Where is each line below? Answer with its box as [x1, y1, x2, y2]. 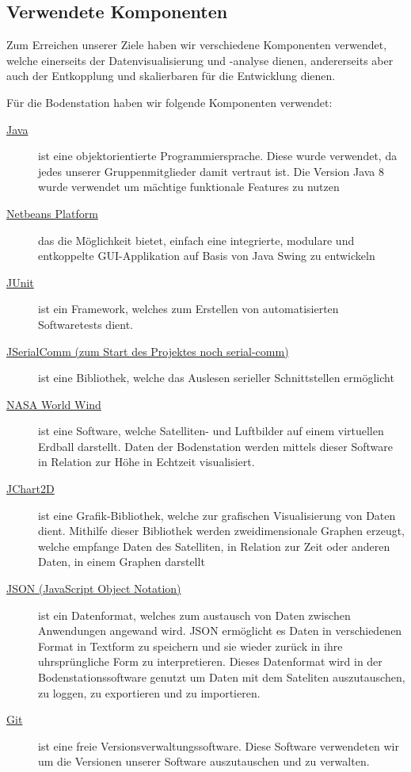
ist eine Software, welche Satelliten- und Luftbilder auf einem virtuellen [38, 422, 384, 439]
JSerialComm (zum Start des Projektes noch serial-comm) [6, 342, 289, 359]
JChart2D [6, 480, 55, 497]
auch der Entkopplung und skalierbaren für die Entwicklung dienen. [6, 67, 336, 84]
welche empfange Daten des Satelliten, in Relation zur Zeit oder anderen [38, 537, 390, 554]
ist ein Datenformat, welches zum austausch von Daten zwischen [38, 606, 351, 623]
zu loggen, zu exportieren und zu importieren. [38, 684, 261, 701]
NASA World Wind [6, 396, 101, 412]
